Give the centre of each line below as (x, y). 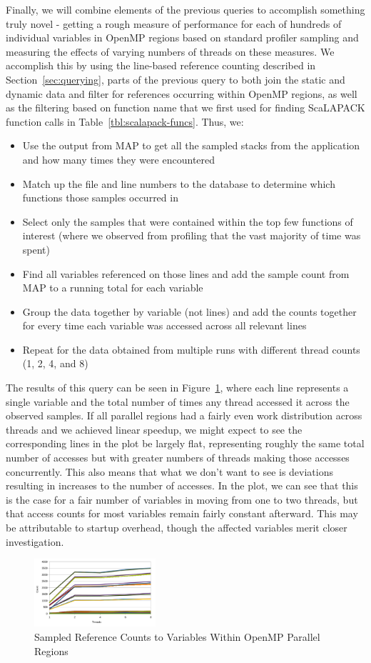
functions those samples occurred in (100, 198)
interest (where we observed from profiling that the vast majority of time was (192, 235)
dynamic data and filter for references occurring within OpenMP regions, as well (182, 93)
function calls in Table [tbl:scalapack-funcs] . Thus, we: (125, 121)
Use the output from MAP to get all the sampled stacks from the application (191, 145)
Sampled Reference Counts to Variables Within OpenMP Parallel (177, 636)
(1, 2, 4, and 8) (55, 363)
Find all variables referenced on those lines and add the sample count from (186, 273)
